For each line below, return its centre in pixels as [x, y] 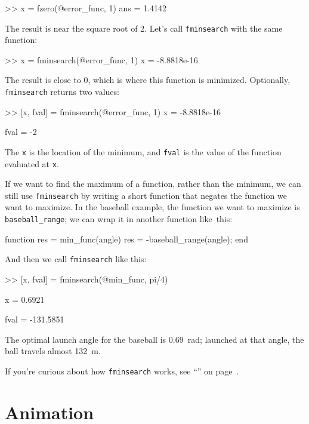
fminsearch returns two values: [62, 92]
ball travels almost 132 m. [53, 351]
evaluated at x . [32, 163]
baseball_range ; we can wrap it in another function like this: [119, 219]
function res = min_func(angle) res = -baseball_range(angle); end [126, 239]
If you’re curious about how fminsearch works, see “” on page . [122, 371]
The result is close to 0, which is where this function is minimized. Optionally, [148, 80]
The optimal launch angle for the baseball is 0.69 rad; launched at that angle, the [154, 339]
